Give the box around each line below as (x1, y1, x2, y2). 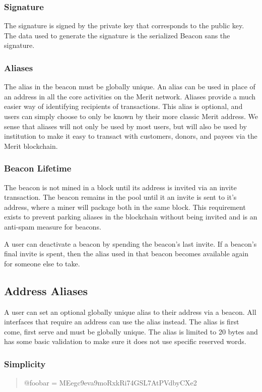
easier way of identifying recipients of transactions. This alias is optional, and (4, 101, 243, 111)
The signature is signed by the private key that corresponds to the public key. (4, 20, 244, 31)
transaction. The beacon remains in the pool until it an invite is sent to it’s (4, 192, 237, 202)
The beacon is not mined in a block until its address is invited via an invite (4, 182, 237, 192)
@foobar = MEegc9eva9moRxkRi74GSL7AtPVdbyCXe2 (24, 377, 197, 388)
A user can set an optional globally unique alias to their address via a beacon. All (4, 306, 256, 317)
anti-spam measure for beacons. (4, 221, 101, 232)
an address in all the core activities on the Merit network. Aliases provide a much (4, 91, 256, 101)
